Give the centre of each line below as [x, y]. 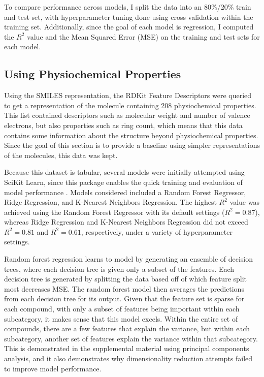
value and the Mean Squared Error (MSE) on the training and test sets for [143, 36]
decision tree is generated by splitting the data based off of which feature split [126, 279]
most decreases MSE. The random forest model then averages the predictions [124, 288]
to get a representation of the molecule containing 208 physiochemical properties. [130, 105]
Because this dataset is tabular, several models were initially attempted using [124, 172]
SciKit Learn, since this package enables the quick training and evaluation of [123, 182]
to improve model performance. [53, 368]
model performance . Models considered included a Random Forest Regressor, [125, 192]
